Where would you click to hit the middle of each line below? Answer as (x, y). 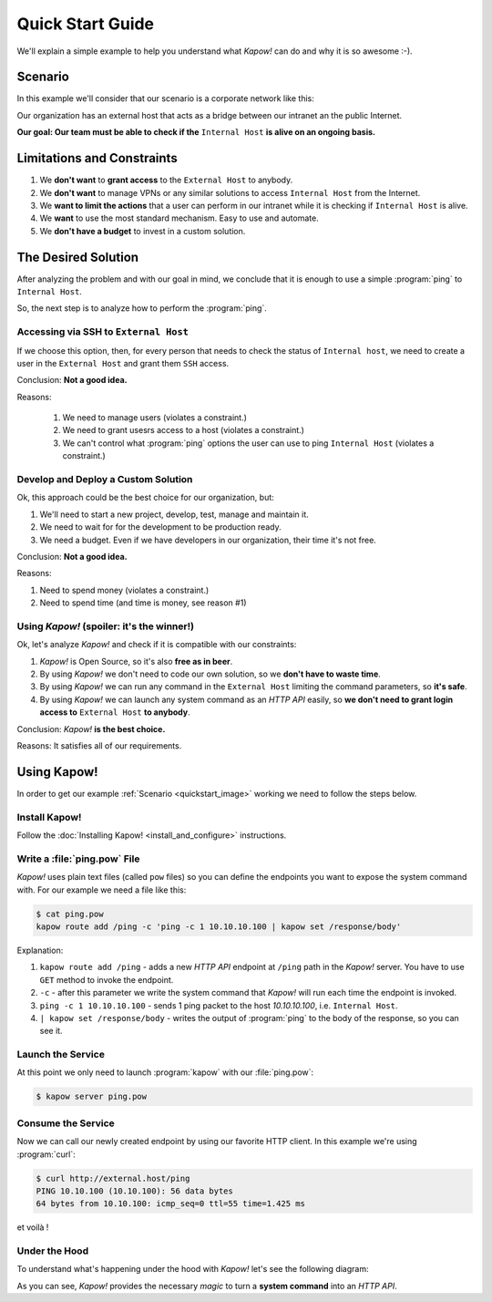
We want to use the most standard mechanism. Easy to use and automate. (179, 218)
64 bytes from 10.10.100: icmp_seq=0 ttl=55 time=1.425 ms (170, 1204)
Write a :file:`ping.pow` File (78, 859)
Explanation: (40, 950)
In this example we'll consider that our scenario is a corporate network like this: (165, 98)
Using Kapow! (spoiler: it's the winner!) (106, 626)
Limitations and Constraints (97, 158)
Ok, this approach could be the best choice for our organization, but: (146, 498)
